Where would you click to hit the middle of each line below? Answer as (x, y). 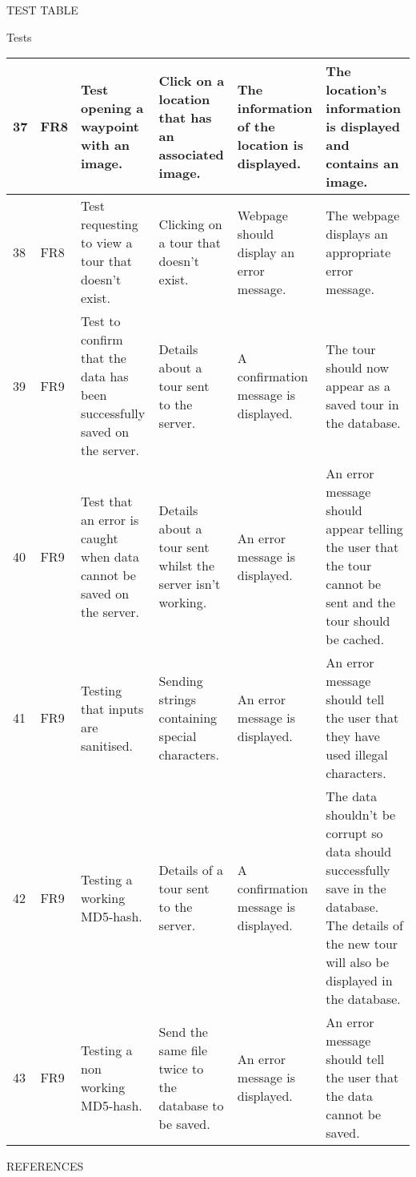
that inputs (112, 708)
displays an (357, 233)
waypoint (110, 127)
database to (191, 1105)
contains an (362, 163)
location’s (356, 90)
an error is (110, 519)
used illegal (357, 755)
